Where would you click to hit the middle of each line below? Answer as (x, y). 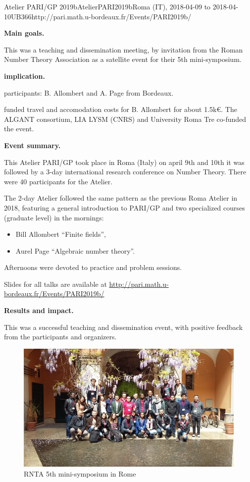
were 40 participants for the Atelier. (58, 181)
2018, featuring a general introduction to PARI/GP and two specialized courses (125, 207)
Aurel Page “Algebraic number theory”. (75, 250)
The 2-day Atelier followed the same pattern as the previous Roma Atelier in (121, 198)
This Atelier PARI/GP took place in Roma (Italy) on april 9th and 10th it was (124, 162)
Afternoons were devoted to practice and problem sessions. (93, 267)
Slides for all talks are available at (55, 284)
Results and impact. (39, 310)
